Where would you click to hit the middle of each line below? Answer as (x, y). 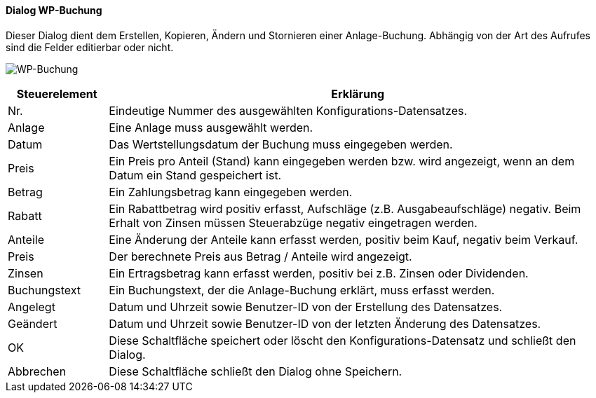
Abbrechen (37, 371)
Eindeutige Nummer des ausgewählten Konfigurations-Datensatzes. (288, 110)
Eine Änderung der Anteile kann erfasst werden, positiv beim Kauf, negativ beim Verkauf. (344, 239)
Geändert (33, 323)
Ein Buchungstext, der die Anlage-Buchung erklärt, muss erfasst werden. (302, 290)
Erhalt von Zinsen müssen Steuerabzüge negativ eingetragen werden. (293, 222)
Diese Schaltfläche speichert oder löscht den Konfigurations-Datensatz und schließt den (343, 340)
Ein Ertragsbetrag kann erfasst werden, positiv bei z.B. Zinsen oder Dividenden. (319, 273)
